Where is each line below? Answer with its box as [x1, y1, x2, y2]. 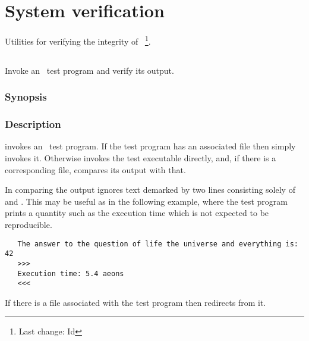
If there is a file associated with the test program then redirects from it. [5, 296, 266, 308]
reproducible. [5, 218, 52, 230]
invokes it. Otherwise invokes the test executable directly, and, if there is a [5, 152, 276, 164]
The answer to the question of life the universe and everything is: [17, 239, 298, 248]
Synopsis [5, 89, 47, 104]
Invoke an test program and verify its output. [5, 64, 174, 76]
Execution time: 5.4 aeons [17, 269, 124, 278]
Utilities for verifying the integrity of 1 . [5, 33, 151, 47]
